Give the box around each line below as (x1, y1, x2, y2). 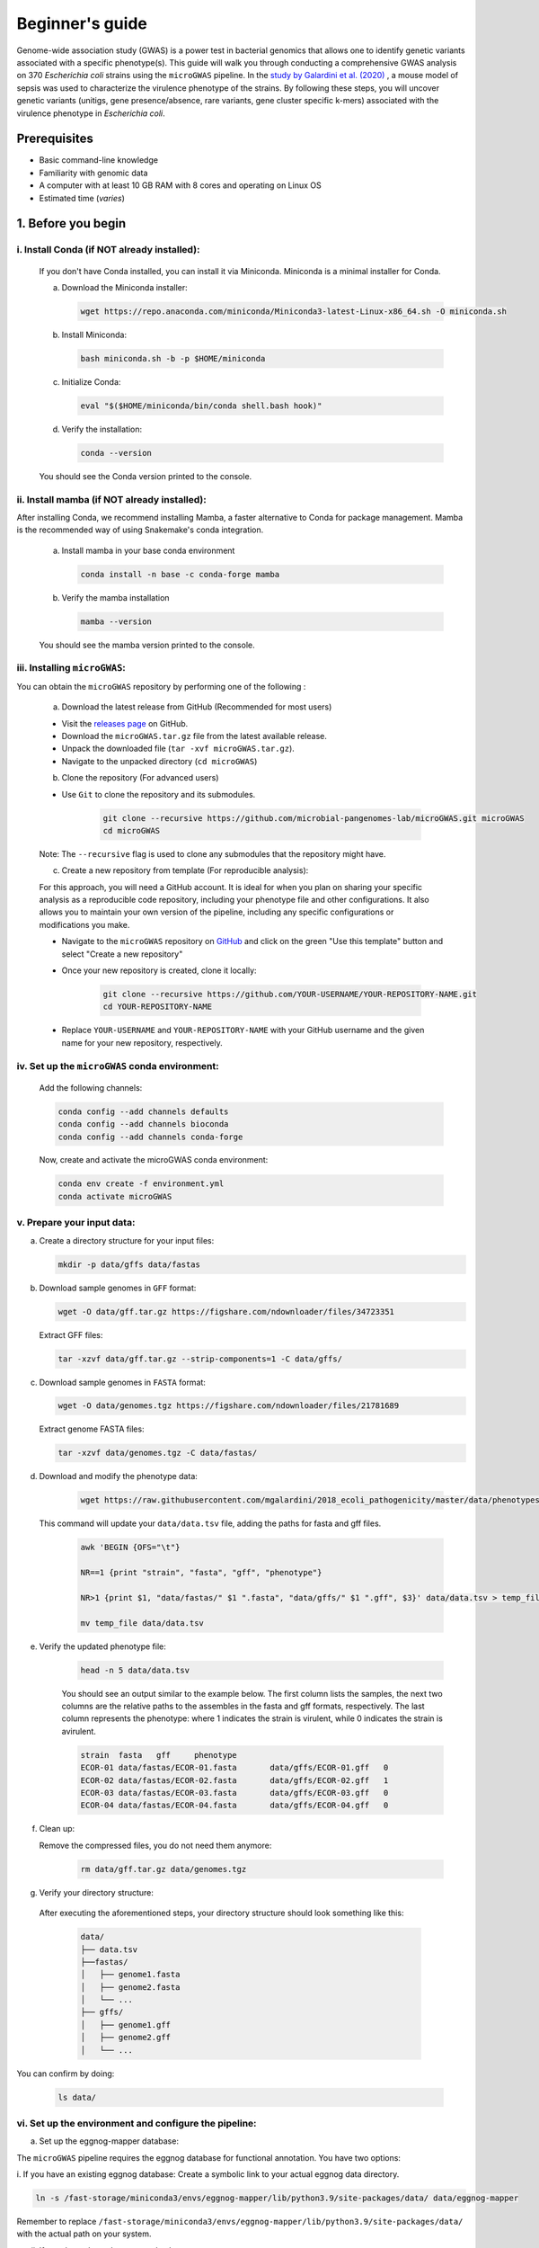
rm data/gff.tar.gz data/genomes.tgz (80, 1864, 247, 1874)
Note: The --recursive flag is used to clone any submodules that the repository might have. (39, 848, 386, 859)
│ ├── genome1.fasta (80, 1969, 181, 1980)
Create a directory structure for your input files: (39, 1235, 215, 1245)
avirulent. (61, 1726, 96, 1736)
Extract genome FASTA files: (39, 1423, 145, 1434)
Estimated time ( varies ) (39, 192, 126, 203)
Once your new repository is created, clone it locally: (61, 965, 257, 976)
